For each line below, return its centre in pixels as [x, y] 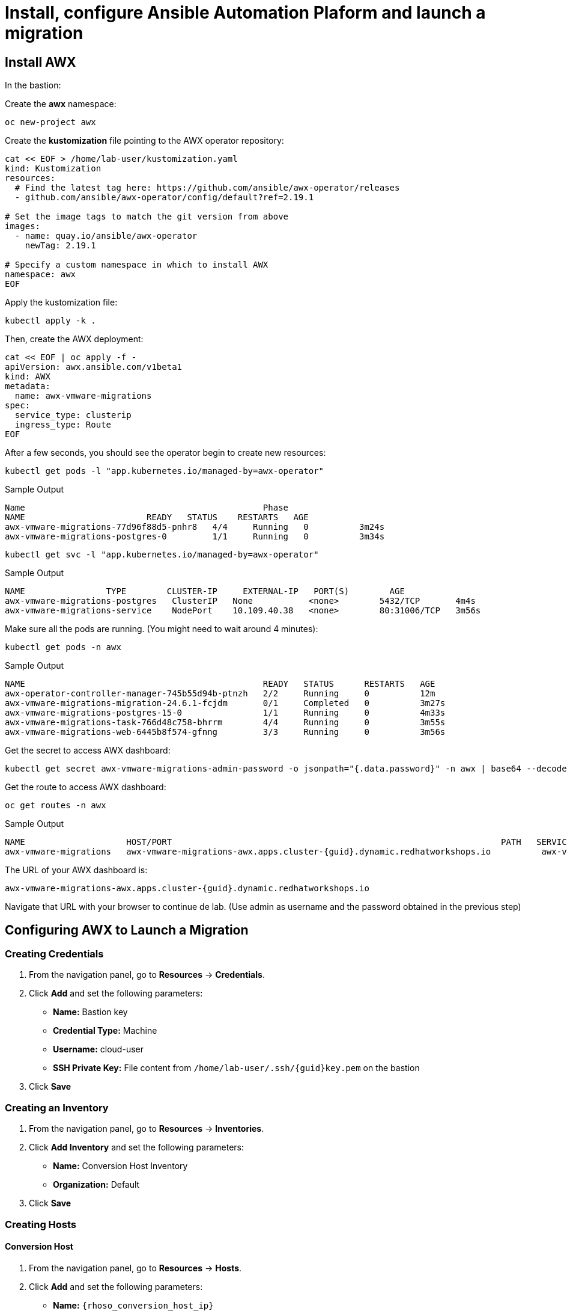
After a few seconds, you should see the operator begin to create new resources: [165, 453]
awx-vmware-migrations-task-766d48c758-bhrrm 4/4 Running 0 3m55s [225, 723]
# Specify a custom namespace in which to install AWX [137, 265]
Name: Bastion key [90, 1012]
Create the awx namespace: [61, 104]
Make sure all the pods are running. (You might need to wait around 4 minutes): [162, 629]
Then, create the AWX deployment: [74, 339]
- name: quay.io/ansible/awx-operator [106, 236]
